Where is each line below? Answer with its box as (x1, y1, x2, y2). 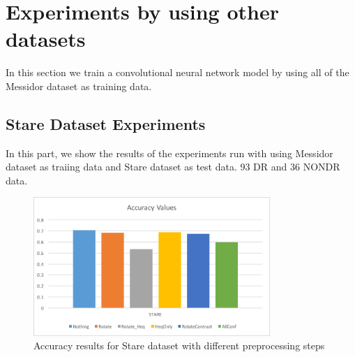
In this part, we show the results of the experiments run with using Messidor (6, 145, 333, 160)
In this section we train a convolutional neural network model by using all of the (6, 65, 349, 80)
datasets (6, 24, 86, 53)
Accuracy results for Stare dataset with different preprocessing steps (33, 338, 325, 353)
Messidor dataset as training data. (6, 78, 152, 93)
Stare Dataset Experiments (6, 112, 206, 134)
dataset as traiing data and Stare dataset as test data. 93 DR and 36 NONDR (6, 159, 340, 174)
